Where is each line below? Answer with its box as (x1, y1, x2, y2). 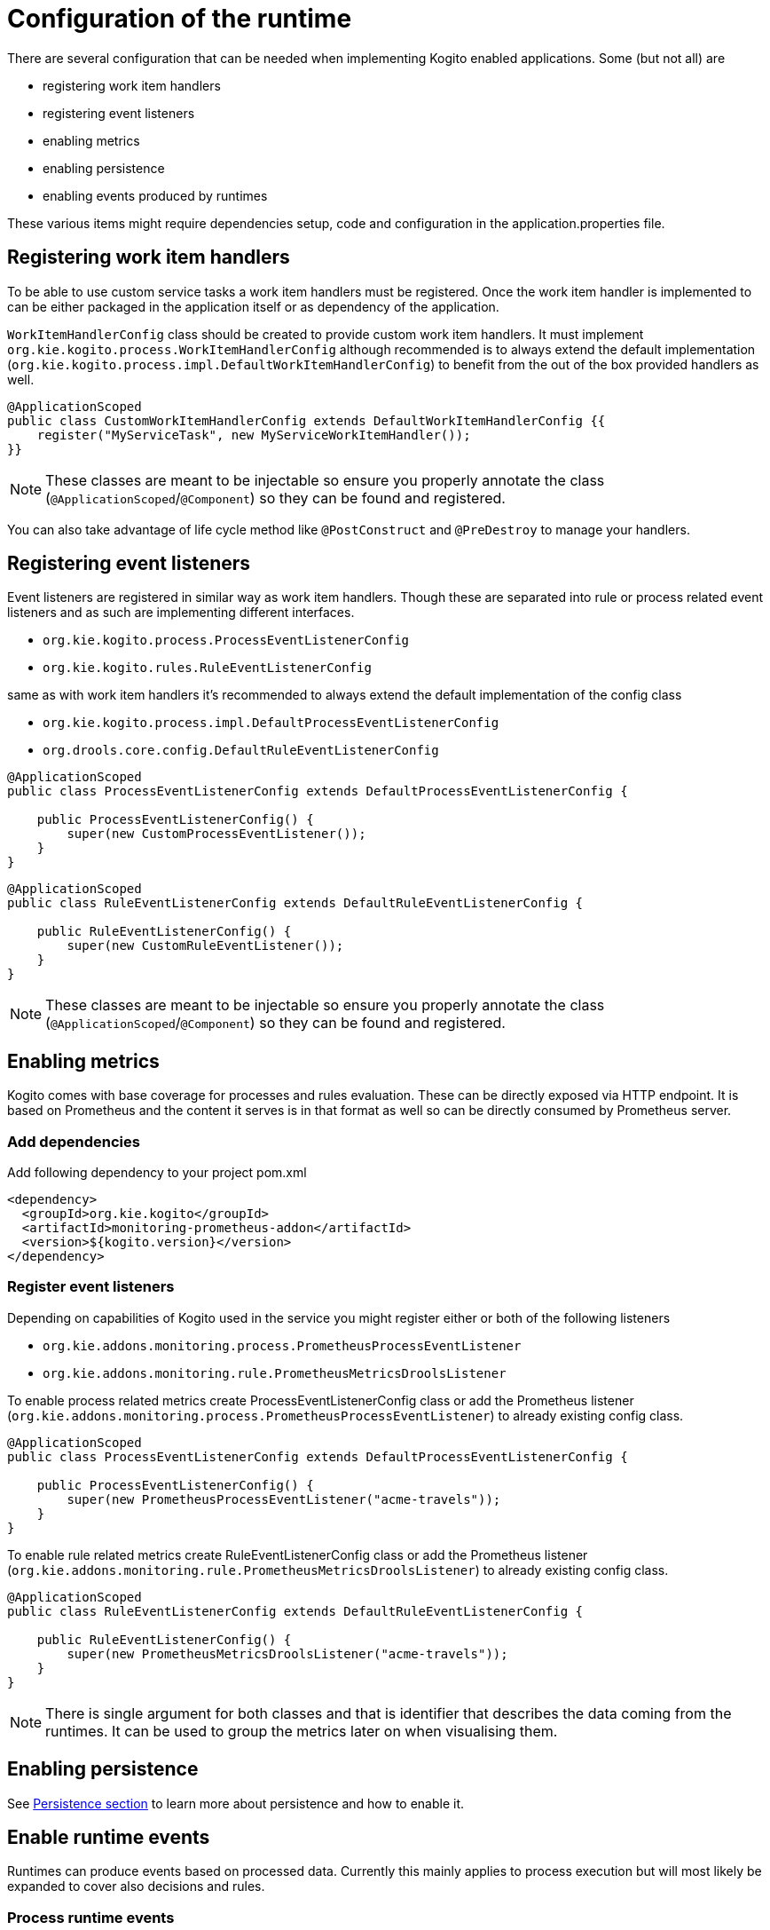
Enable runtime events (7, 1826, 210, 1849)
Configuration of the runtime (7, 4, 352, 34)
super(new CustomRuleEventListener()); (67, 938, 344, 953)
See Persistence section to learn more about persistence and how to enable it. (7, 1795, 465, 1811)
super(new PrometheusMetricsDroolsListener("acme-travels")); (67, 1646, 508, 1661)
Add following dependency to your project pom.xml (7, 1165, 307, 1181)
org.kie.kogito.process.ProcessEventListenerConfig (43, 633, 410, 648)
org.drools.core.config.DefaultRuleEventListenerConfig (43, 743, 439, 758)
